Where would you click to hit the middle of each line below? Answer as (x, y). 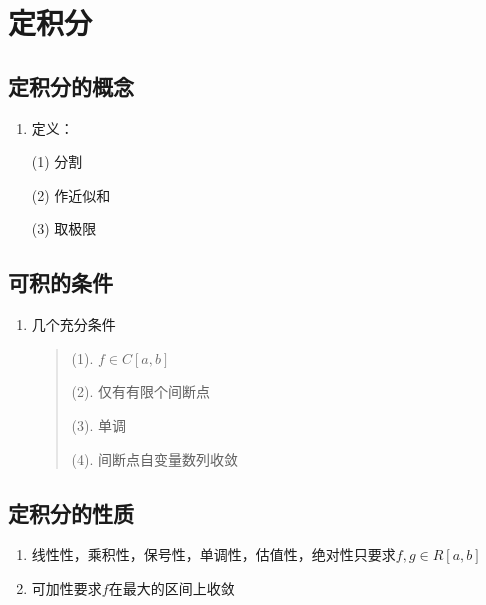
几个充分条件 (73, 324)
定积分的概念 (71, 85)
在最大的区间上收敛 (171, 587)
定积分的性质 (71, 512)
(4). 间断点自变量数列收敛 (155, 458)
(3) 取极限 (64, 228)
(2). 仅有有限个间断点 (141, 391)
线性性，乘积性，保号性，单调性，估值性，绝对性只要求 (213, 554)
